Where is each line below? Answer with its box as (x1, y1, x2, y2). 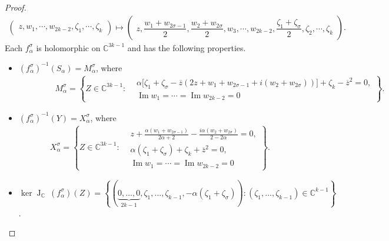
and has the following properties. (127, 41, 246, 53)
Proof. (5, 1, 26, 13)
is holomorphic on (36, 41, 101, 53)
